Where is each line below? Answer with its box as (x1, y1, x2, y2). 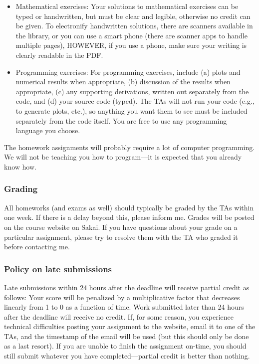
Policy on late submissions (4, 262, 112, 275)
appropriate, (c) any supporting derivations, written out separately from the (15, 86, 249, 96)
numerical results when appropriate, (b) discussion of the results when (15, 76, 231, 87)
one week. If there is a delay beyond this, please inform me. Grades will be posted (4, 212, 255, 222)
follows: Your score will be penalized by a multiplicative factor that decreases (4, 292, 240, 302)
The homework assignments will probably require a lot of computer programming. (4, 142, 255, 152)
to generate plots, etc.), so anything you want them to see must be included (15, 105, 248, 116)
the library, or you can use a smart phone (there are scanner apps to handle (15, 30, 248, 40)
